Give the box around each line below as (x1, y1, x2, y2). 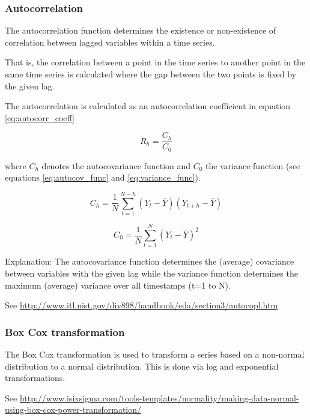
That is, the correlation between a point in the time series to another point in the (5, 56, 306, 68)
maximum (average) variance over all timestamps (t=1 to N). (5, 278, 231, 291)
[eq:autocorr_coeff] (5, 111, 74, 124)
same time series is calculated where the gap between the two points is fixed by (5, 68, 297, 80)
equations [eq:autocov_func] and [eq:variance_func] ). (5, 171, 201, 184)
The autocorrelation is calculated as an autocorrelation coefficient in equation (5, 100, 291, 112)
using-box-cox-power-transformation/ (5, 403, 142, 416)
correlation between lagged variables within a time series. (5, 35, 215, 48)
